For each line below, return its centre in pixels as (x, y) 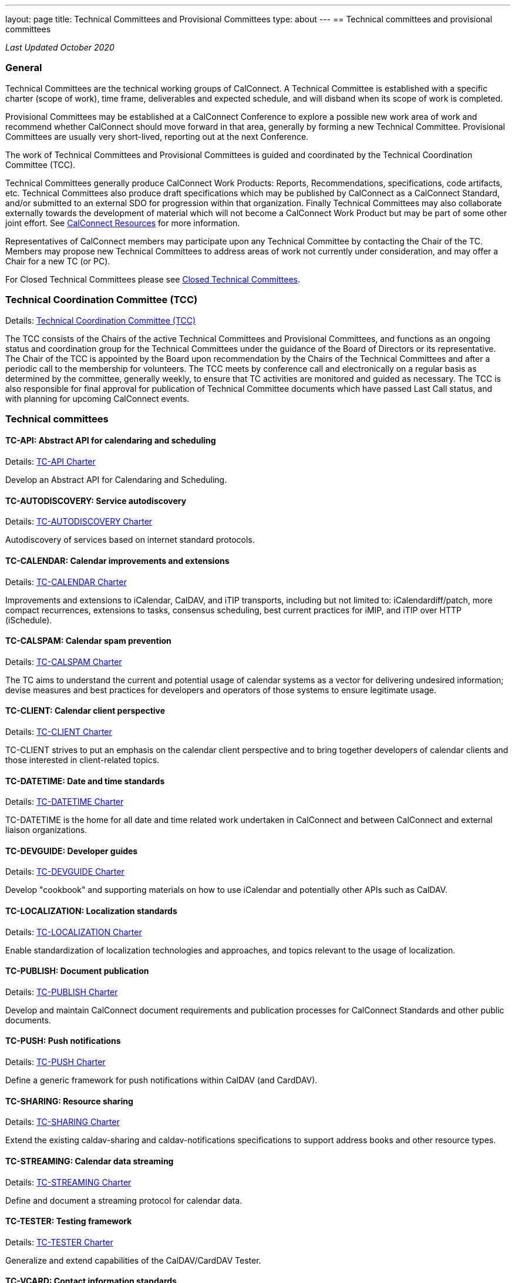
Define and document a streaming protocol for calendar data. (124, 1200)
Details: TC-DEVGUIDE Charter (65, 872)
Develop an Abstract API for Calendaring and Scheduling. (116, 480)
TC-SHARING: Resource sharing (69, 1101)
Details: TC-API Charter (51, 462)
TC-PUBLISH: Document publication (77, 971)
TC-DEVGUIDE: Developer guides (72, 851)
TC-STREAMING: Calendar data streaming (90, 1161)
